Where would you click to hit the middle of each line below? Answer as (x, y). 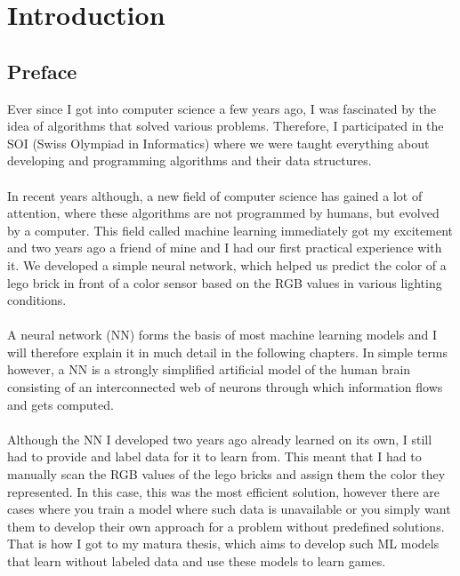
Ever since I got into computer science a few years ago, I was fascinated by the (222, 108)
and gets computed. (61, 404)
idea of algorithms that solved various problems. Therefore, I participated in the (226, 126)
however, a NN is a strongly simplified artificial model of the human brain (209, 369)
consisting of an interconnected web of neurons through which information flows (225, 387)
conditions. (37, 300)
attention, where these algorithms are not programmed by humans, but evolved (223, 213)
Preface (42, 71)
